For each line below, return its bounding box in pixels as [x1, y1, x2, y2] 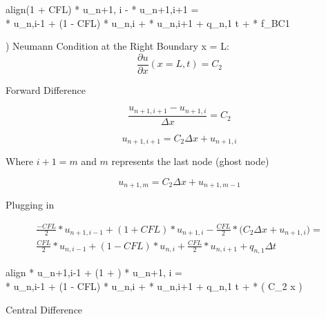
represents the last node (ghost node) [111, 154, 269, 168]
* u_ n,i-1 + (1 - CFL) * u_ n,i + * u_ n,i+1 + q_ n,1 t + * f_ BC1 [6, 15, 290, 30]
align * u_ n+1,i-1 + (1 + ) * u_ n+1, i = [6, 265, 182, 280]
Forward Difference [6, 82, 86, 97]
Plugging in [6, 197, 55, 212]
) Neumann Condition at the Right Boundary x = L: [6, 39, 229, 53]
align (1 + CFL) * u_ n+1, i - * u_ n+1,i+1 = [6, 2, 199, 16]
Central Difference [6, 302, 83, 316]
